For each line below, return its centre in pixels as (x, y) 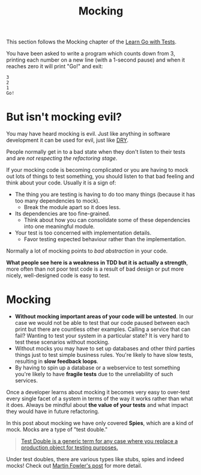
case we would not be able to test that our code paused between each (102, 323)
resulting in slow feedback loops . (57, 361)
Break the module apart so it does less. (72, 207)
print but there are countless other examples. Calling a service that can (103, 329)
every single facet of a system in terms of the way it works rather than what (100, 398)
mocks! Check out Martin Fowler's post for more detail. (74, 466)
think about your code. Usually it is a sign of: (61, 183)
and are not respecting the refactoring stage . (62, 159)
